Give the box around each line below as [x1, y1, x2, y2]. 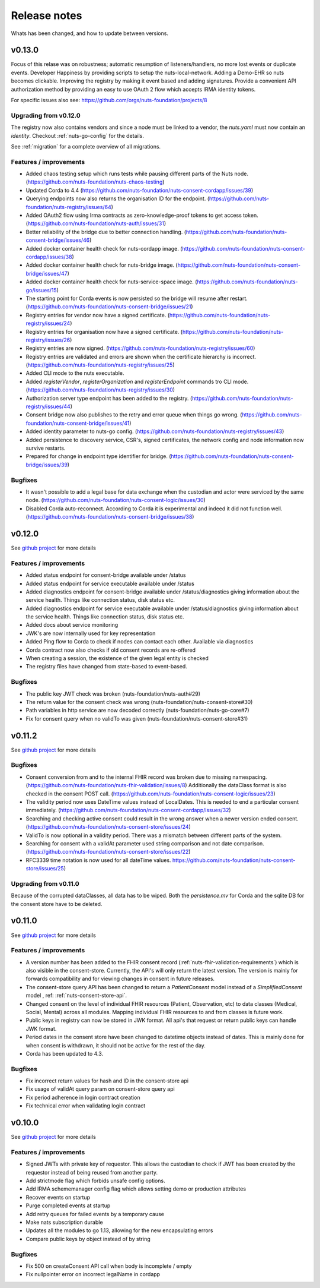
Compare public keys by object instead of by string [25, 1235, 151, 1242]
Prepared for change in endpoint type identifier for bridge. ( [25, 453, 171, 460]
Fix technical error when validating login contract [25, 1102, 146, 1109]
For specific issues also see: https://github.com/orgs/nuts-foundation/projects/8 [11, 97, 207, 104]
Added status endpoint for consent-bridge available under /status [25, 572, 186, 579]
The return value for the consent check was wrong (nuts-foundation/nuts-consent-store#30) [25, 698, 253, 705]
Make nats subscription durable [25, 1218, 103, 1226]
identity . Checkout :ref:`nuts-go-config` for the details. [11, 132, 145, 139]
